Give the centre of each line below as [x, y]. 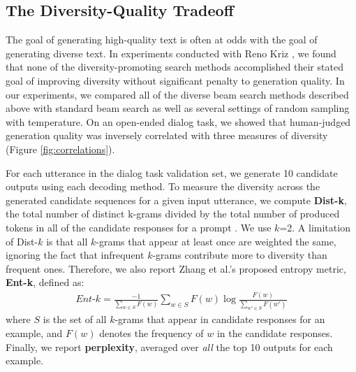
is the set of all [75, 319]
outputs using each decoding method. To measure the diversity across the [163, 186]
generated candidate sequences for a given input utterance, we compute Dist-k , [176, 200]
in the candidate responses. [275, 333]
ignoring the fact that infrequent [75, 255]
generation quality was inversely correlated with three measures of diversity [167, 135]
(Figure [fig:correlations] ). [60, 149]
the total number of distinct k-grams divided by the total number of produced [173, 214]
